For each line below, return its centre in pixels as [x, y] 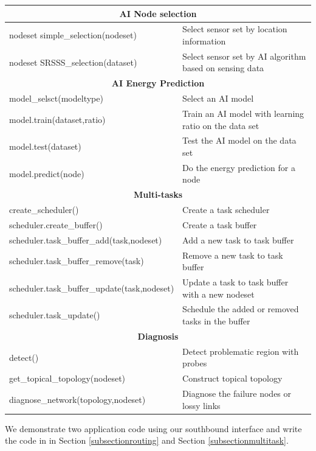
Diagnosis [158, 336]
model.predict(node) [47, 173]
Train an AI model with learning [243, 113]
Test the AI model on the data [239, 140]
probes [195, 363]
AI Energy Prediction [158, 83]
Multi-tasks [158, 194]
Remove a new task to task [233, 255]
